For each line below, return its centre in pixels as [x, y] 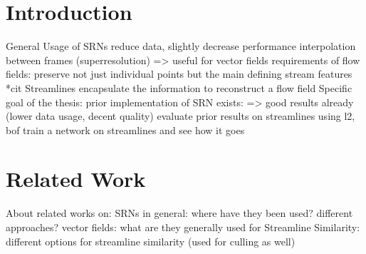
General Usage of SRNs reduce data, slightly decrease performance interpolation [181, 46]
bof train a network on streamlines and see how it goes [125, 129]
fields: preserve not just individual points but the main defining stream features [179, 74]
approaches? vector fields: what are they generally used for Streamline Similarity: [183, 227]
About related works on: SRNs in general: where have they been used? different [179, 213]
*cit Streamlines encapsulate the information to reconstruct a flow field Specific [179, 87]
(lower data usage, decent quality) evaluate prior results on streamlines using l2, [181, 116]
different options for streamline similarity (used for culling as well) [151, 241]
